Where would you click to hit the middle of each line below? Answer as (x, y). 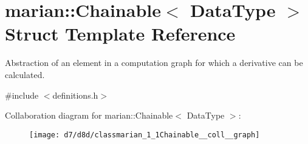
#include (22, 95)
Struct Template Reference (120, 34)
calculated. (25, 74)
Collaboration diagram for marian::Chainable (89, 115)
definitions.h (75, 95)
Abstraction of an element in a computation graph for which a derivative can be (154, 63)
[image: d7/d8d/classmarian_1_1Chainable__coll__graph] (145, 135)
